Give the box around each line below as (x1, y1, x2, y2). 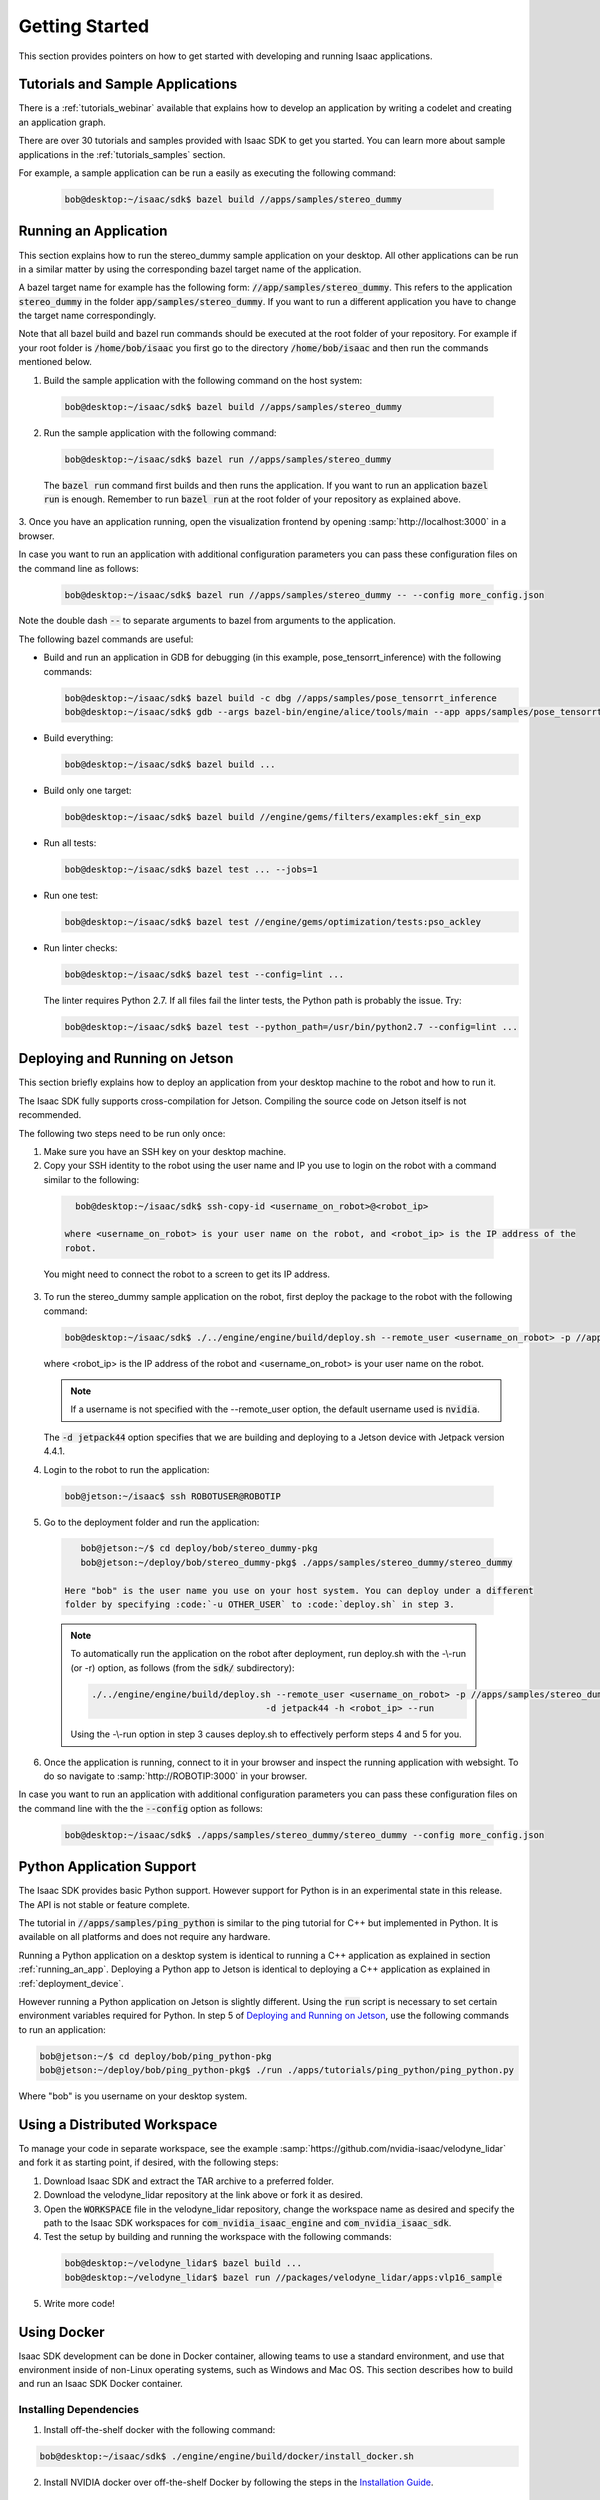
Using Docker (18, 2323, 105, 2340)
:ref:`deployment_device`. (18, 1977, 124, 1989)
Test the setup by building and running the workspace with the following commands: (43, 2231, 392, 2243)
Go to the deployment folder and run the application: (43, 1516, 260, 1528)
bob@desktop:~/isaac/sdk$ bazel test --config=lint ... (64, 968, 345, 980)
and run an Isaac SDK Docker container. (18, 2378, 184, 2390)
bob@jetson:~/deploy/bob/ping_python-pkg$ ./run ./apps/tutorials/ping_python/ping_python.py (39, 2065, 515, 2076)
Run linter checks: (43, 941, 118, 954)
